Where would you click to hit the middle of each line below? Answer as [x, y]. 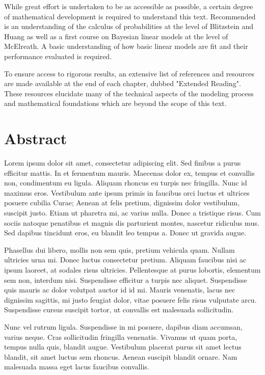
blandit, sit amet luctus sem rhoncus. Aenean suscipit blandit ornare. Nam [121, 356]
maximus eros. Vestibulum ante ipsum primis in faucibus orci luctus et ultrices [127, 192]
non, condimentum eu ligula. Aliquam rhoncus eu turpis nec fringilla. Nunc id [126, 183]
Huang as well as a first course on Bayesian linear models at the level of [116, 36]
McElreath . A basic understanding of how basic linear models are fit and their [126, 46]
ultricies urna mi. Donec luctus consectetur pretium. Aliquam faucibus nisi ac [125, 260]
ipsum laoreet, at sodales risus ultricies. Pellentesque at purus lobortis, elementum [132, 270]
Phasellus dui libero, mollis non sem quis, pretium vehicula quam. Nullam [120, 249]
